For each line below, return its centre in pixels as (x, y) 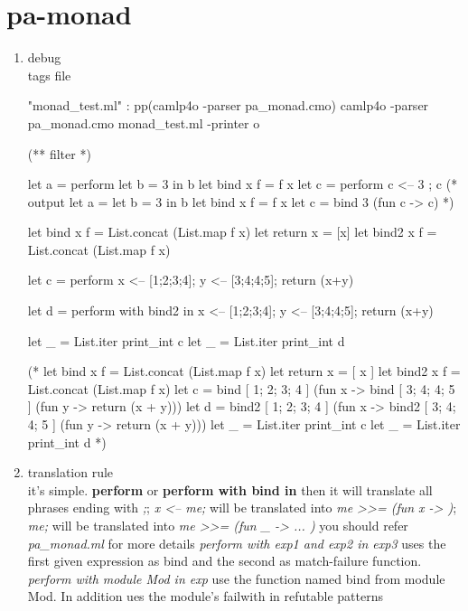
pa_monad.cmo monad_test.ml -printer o (144, 122)
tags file (49, 75)
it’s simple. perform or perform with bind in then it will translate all (230, 489)
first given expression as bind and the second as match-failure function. (225, 561)
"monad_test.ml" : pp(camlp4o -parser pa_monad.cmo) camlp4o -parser (228, 105)
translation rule (70, 472)
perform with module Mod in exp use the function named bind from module (236, 578)
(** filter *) (59, 153)
